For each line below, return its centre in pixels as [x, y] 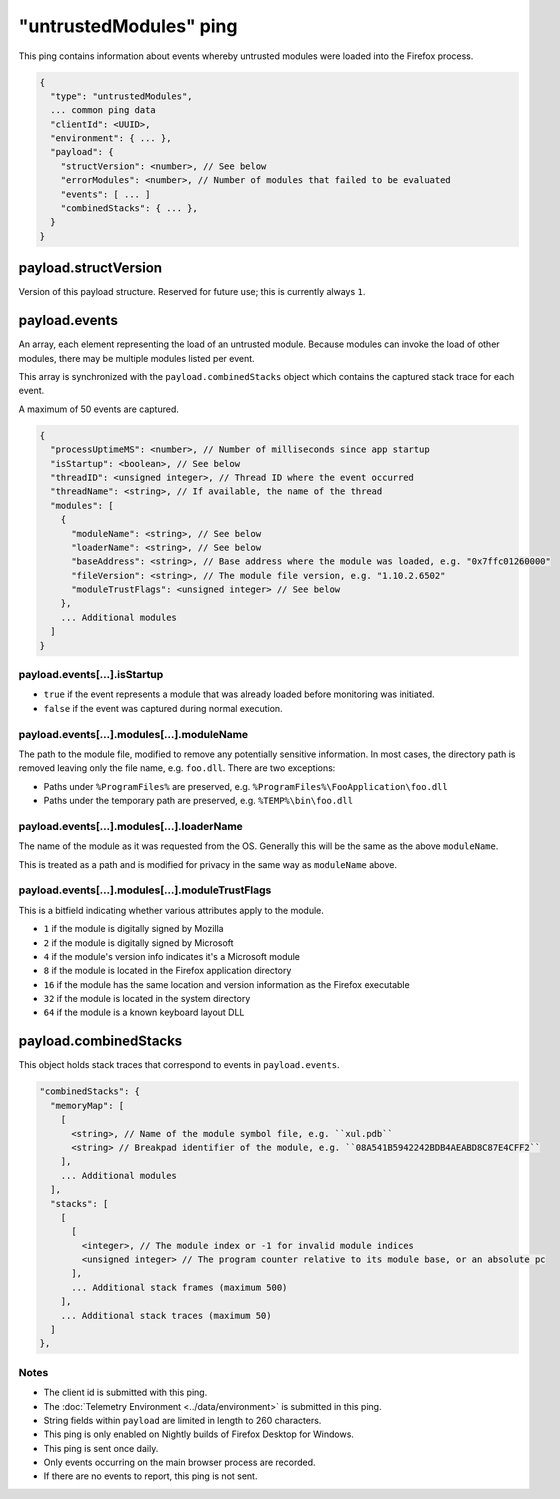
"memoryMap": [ [87, 1105]
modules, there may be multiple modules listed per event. [136, 358]
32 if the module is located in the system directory [147, 999]
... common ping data [103, 110]
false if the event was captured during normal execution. [163, 708]
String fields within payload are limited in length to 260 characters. [182, 1420]
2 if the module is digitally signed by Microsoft [138, 942]
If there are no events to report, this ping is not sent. [150, 1476]
